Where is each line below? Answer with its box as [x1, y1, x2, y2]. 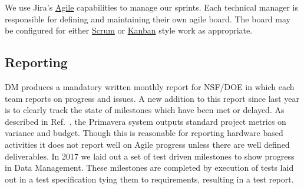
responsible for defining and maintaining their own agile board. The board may [5, 12, 290, 25]
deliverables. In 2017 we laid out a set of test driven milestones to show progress [5, 150, 295, 162]
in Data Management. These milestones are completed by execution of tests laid [5, 161, 294, 174]
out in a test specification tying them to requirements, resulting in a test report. [5, 173, 294, 185]
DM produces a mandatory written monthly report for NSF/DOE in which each [5, 80, 295, 92]
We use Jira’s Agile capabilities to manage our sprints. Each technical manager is [5, 1, 298, 13]
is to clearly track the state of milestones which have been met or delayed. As [5, 104, 285, 116]
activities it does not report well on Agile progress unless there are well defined [5, 138, 290, 150]
